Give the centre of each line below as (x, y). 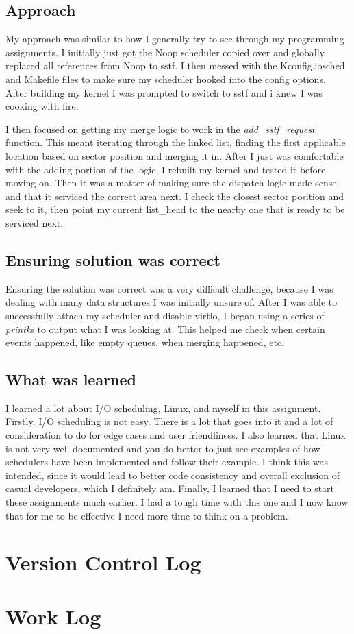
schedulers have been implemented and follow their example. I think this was (167, 462)
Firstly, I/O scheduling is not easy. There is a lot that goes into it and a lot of (169, 421)
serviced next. (35, 222)
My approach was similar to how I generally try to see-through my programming (175, 39)
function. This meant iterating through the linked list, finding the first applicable (176, 142)
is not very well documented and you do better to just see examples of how (163, 448)
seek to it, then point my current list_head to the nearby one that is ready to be (175, 209)
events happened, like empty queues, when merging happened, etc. (145, 342)
